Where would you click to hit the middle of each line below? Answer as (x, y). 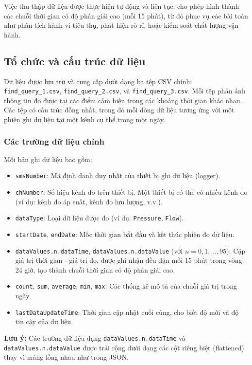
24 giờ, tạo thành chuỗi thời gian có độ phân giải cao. (95, 269)
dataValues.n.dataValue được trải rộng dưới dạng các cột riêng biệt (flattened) (124, 347)
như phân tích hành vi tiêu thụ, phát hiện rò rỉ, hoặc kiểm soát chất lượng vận (121, 25)
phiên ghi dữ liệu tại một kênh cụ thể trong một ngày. (84, 119)
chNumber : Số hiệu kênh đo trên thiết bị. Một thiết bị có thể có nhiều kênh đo (131, 192)
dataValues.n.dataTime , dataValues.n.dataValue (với (99, 250)
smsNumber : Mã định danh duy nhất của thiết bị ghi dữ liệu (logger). (118, 175)
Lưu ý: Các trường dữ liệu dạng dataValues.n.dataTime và (95, 338)
